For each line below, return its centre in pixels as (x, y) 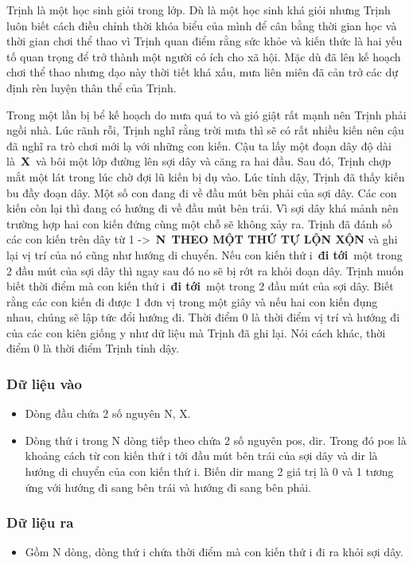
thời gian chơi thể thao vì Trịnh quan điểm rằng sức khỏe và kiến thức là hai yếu (205, 41)
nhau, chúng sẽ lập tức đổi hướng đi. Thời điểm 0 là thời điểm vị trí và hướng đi (203, 317)
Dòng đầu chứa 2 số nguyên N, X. (108, 413)
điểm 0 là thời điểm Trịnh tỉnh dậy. (93, 348)
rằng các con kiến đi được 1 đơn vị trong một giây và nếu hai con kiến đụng (192, 301)
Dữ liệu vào (44, 383)
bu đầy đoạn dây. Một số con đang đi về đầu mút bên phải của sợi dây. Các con (202, 192)
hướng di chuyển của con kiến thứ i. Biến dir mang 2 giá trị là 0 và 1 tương (209, 471)
